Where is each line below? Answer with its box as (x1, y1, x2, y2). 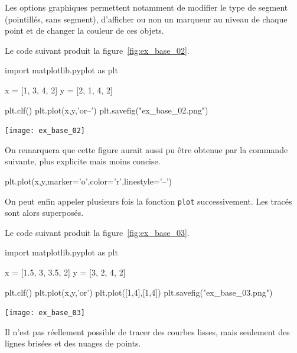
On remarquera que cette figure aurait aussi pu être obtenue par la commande (5, 143, 288, 156)
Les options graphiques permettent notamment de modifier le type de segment (5, 1, 288, 13)
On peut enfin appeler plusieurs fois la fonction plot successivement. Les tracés (5, 195, 292, 207)
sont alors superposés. (5, 206, 84, 219)
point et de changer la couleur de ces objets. (5, 24, 164, 37)
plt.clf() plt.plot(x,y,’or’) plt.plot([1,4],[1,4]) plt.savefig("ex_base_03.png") (5, 286, 273, 298)
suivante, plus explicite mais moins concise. (5, 155, 161, 167)
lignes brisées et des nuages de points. (5, 337, 141, 349)
